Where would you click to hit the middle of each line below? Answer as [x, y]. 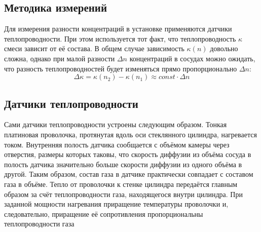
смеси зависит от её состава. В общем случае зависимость [94, 48]
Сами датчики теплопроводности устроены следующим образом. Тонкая [116, 124]
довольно [224, 48]
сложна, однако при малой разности [60, 58]
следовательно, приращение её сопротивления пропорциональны [104, 214]
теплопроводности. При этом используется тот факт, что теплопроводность [120, 38]
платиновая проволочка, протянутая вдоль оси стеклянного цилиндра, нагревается [130, 134]
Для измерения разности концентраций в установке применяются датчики [118, 29]
